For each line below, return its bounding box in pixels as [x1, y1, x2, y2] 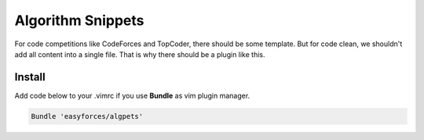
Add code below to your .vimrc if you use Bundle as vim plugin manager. [14, 91, 250, 100]
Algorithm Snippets [14, 12, 144, 29]
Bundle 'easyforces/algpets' [31, 112, 144, 120]
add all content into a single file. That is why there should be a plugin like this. [14, 49, 266, 59]
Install [14, 70, 46, 84]
